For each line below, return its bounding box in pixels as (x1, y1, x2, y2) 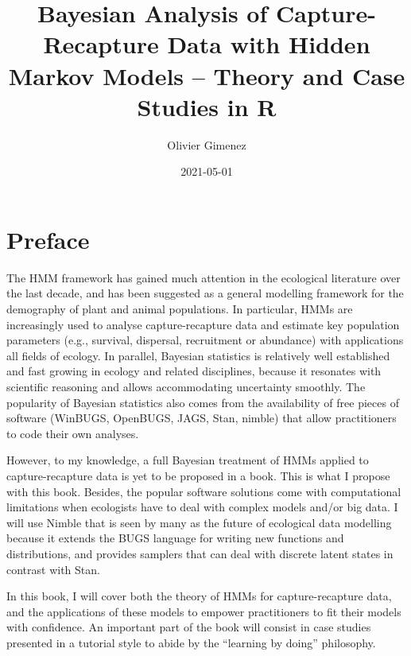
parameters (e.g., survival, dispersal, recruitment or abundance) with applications (6, 332, 404, 348)
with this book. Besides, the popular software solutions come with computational (6, 483, 401, 499)
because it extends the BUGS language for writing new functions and (6, 530, 344, 546)
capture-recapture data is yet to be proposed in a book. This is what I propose (6, 467, 390, 483)
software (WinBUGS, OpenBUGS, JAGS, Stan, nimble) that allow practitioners (6, 410, 397, 426)
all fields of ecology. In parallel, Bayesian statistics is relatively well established (6, 347, 390, 363)
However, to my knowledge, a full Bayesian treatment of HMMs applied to (6, 452, 369, 468)
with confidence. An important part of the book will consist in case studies (6, 619, 371, 635)
